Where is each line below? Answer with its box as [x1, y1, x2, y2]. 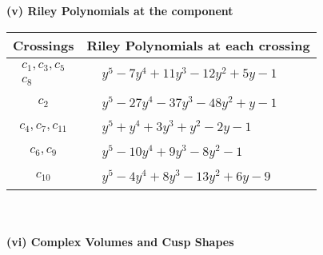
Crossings [13, 35, 74, 54]
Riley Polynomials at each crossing [86, 35, 310, 54]
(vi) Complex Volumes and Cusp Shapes [6, 233, 234, 250]
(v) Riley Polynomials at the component [6, 2, 233, 18]
